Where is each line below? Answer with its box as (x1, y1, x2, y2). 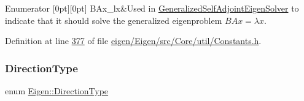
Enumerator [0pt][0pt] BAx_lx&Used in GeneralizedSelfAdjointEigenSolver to (5, 2, 299, 14)
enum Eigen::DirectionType (5, 84, 109, 97)
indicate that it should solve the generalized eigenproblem (5, 13, 222, 26)
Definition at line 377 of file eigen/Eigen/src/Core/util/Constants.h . (5, 34, 262, 47)
